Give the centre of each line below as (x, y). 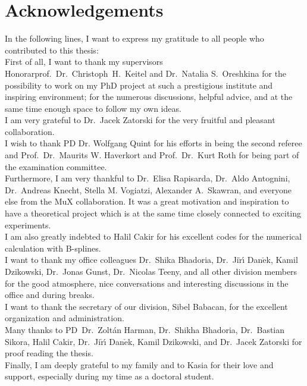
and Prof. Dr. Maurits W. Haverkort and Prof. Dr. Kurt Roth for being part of (152, 155)
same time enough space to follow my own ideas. (93, 108)
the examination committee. (56, 166)
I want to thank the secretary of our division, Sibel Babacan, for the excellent (146, 306)
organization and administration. (65, 318)
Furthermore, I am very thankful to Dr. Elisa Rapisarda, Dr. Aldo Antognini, (148, 178)
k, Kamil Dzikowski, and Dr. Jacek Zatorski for (215, 341)
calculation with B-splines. (53, 248)
